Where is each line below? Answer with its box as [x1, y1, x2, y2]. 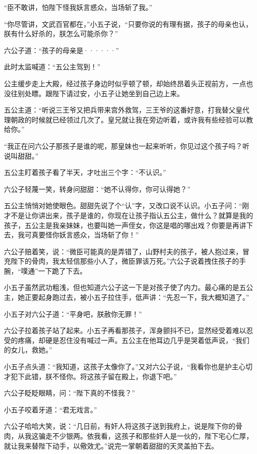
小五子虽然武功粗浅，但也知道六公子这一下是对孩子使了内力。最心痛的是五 [4, 282, 246, 292]
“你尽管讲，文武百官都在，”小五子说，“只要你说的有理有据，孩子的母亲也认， [4, 18, 253, 29]
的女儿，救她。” [4, 344, 52, 355]
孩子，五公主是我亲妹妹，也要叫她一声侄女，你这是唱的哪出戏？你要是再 [4, 220, 239, 230]
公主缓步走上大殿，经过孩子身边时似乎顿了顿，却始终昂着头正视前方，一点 [4, 78, 246, 88]
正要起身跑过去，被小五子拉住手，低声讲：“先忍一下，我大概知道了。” [24, 292, 250, 302]
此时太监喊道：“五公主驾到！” [4, 61, 101, 72]
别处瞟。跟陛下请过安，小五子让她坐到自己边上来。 [17, 88, 184, 98]
